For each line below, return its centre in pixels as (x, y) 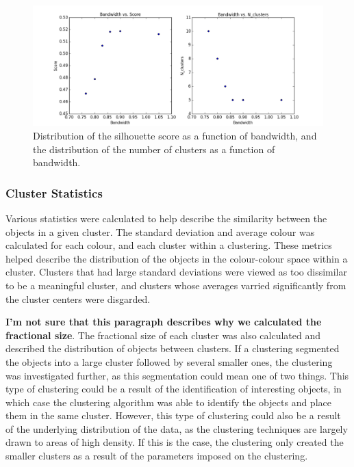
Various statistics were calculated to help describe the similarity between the (166, 218)
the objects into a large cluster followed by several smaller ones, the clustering (169, 361)
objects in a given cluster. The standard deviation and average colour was (160, 231)
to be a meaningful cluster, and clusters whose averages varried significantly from (176, 285)
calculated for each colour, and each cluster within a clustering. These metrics (169, 245)
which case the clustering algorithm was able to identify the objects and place (168, 402)
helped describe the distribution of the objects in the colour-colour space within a (177, 258)
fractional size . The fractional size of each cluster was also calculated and (163, 335)
